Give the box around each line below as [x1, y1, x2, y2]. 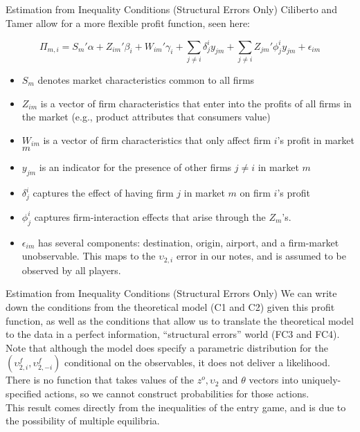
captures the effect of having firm [33, 186, 174, 200]
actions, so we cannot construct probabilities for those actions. [44, 386, 309, 400]
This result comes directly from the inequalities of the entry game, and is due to [6, 399, 346, 414]
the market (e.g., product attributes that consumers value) [21, 109, 271, 124]
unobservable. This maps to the [21, 249, 156, 263]
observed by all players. [21, 262, 121, 277]
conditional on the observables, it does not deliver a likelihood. [64, 355, 330, 370]
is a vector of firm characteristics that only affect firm [43, 132, 271, 147]
